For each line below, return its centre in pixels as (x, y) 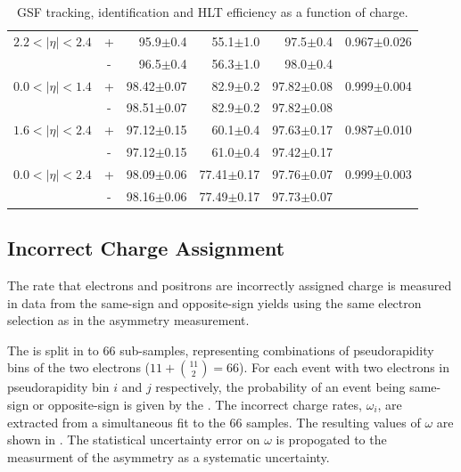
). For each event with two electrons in (345, 367)
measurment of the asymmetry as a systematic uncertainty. (169, 456)
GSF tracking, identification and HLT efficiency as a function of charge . (213, 12)
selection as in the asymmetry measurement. (128, 320)
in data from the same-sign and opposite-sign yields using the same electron (214, 302)
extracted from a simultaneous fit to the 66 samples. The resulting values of (214, 422)
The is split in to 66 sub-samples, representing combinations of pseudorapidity (221, 350)
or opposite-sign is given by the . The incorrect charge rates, (197, 405)
